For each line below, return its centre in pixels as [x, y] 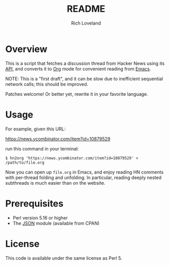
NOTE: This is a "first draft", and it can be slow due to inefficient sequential [84, 79]
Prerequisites [35, 203]
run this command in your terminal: [42, 148]
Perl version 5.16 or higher [40, 217]
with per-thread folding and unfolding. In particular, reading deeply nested [83, 178]
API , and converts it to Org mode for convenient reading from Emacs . [78, 69]
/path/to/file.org [25, 162]
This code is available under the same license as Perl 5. [64, 258]
